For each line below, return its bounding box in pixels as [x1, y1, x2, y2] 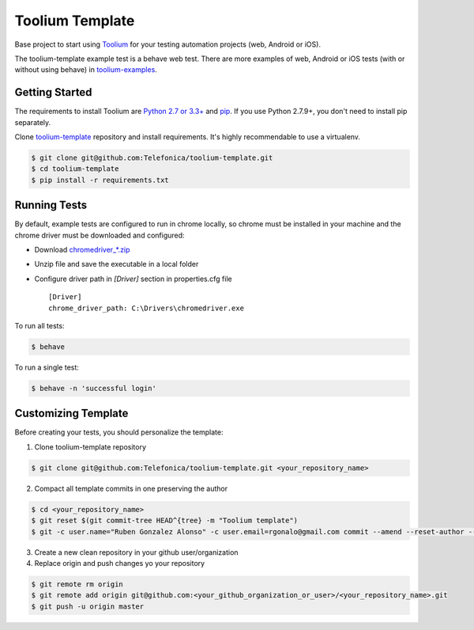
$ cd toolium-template [31, 165, 119, 173]
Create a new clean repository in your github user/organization [34, 547, 239, 557]
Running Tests [14, 199, 87, 212]
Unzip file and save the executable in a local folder [34, 260, 199, 269]
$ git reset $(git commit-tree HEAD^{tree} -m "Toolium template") [31, 516, 299, 526]
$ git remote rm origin [31, 579, 124, 589]
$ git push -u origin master [31, 602, 145, 611]
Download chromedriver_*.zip [34, 245, 130, 255]
